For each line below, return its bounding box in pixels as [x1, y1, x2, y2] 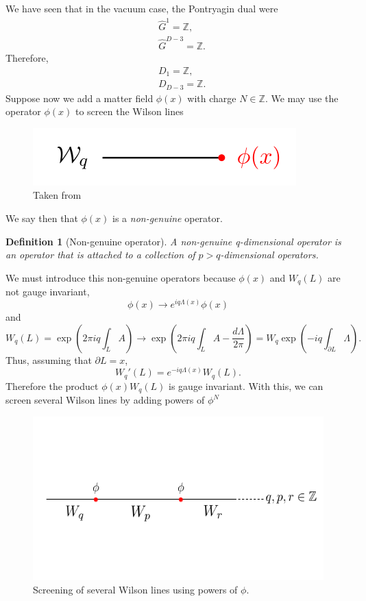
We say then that [5, 211, 78, 225]
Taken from [33, 188, 82, 202]
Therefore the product [5, 378, 99, 393]
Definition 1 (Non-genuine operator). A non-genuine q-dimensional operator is [5, 234, 341, 248]
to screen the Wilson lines [75, 104, 184, 119]
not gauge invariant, [5, 284, 90, 299]
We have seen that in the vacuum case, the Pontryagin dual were [5, 1, 278, 15]
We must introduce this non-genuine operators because [5, 270, 236, 284]
